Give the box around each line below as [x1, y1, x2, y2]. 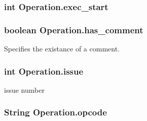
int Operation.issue [4, 65, 84, 77]
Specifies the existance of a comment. [4, 43, 120, 54]
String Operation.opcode [4, 106, 107, 118]
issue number [4, 84, 45, 95]
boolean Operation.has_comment [4, 23, 143, 36]
